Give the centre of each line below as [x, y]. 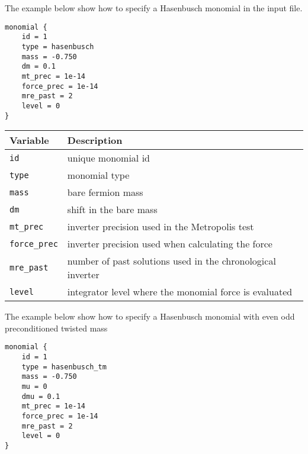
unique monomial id [108, 158]
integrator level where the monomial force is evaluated [180, 292]
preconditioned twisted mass [56, 328]
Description [95, 140]
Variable [29, 140]
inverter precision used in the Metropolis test [161, 227]
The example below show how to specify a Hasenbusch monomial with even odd [150, 316]
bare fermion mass [105, 192]
